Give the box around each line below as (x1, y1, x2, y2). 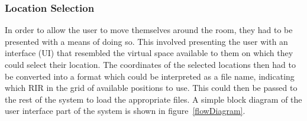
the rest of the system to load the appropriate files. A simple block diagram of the (5, 93, 302, 105)
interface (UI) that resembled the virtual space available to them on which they (5, 47, 293, 59)
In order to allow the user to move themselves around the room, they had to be (5, 24, 293, 36)
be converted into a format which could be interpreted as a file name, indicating (5, 70, 295, 82)
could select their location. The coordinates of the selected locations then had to (5, 58, 296, 70)
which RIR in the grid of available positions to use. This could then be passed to (5, 81, 298, 94)
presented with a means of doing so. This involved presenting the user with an (5, 35, 288, 47)
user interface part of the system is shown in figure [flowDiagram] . (5, 104, 245, 117)
